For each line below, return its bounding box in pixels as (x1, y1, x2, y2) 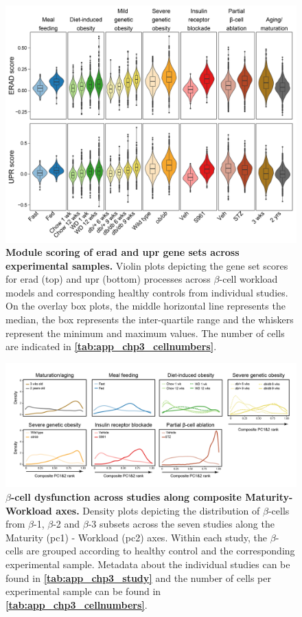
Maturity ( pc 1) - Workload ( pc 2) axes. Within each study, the (5, 530, 268, 544)
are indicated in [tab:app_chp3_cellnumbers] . (5, 339, 217, 354)
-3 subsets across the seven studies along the (88, 517, 275, 531)
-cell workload (219, 272, 278, 286)
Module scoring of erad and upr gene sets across (5, 245, 240, 259)
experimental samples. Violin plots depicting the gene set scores (5, 258, 288, 272)
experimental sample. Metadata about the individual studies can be (5, 556, 290, 571)
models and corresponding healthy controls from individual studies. (5, 285, 288, 299)
